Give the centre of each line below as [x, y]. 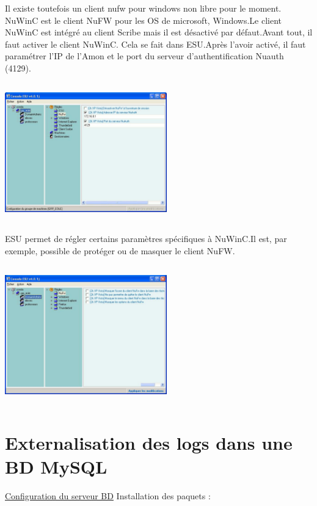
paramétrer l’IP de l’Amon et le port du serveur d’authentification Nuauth [144, 56]
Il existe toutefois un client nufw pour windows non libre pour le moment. [143, 8]
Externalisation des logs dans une [149, 442]
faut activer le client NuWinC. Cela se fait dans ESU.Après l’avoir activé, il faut [155, 44]
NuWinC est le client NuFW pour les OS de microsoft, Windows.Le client [144, 20]
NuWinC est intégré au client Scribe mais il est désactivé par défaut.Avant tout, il [159, 32]
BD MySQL [56, 466]
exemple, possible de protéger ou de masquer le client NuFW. [120, 250]
